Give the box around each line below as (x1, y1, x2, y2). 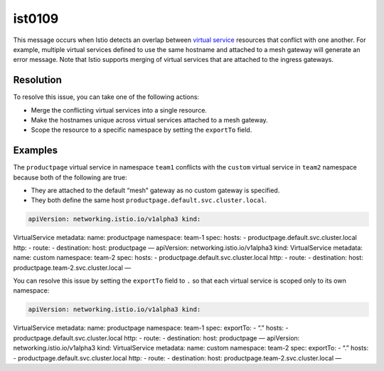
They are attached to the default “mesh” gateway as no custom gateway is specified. (31, 186, 280, 195)
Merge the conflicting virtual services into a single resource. (31, 105, 208, 114)
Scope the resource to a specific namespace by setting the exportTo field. (31, 125, 252, 135)
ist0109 (13, 11, 59, 26)
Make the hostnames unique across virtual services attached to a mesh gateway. (31, 116, 268, 125)
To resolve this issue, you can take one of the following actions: (13, 93, 199, 101)
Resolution (13, 74, 62, 86)
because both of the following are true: (13, 173, 127, 182)
